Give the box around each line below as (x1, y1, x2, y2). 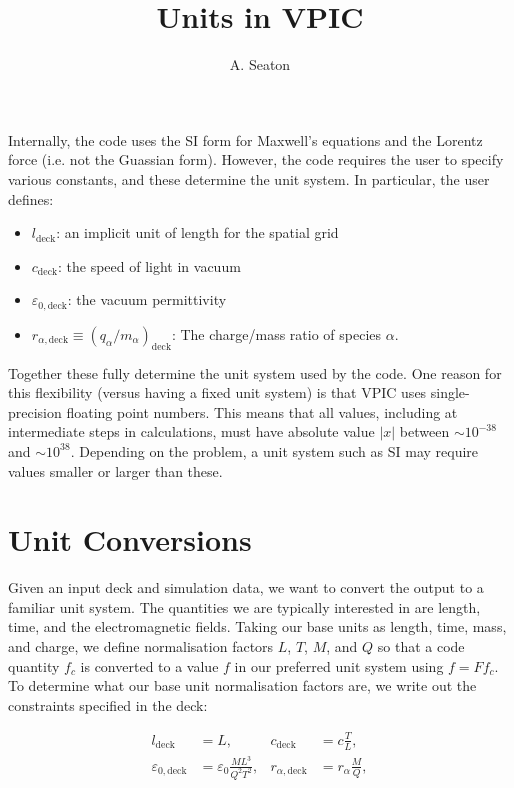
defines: (8, 188, 54, 209)
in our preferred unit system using (234, 655, 444, 676)
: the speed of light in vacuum (58, 255, 241, 276)
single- (430, 382, 470, 403)
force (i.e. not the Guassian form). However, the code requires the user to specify (8, 149, 504, 170)
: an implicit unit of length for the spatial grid (56, 222, 339, 243)
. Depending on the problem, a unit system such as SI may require (70, 440, 479, 461)
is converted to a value (80, 655, 219, 676)
